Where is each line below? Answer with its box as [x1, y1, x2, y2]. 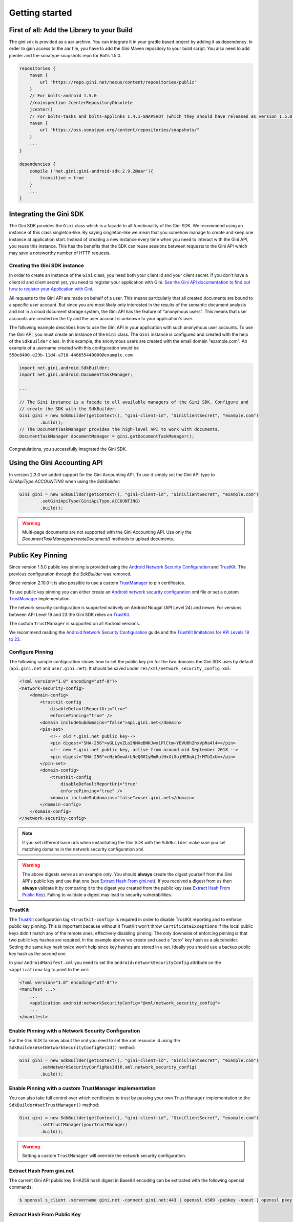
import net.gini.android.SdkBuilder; [19, 365, 110, 371]
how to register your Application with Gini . [9, 286, 94, 292]
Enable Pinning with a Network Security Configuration [9, 1027, 140, 1034]
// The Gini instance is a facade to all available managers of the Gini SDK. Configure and [19, 399, 249, 405]
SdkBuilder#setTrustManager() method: [9, 1102, 100, 1108]
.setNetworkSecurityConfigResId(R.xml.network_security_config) [40, 1065, 197, 1070]
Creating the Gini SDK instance [9, 262, 84, 269]
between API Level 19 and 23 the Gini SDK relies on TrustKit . [9, 611, 130, 617]
